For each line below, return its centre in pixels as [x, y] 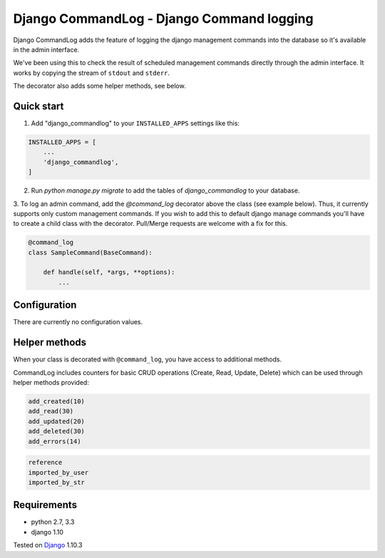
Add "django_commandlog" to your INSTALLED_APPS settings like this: [135, 123]
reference [45, 463]
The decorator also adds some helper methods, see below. [99, 86]
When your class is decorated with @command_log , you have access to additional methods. [147, 359]
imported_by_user [58, 472]
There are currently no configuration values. [78, 322]
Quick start [38, 106]
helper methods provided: [51, 383]
